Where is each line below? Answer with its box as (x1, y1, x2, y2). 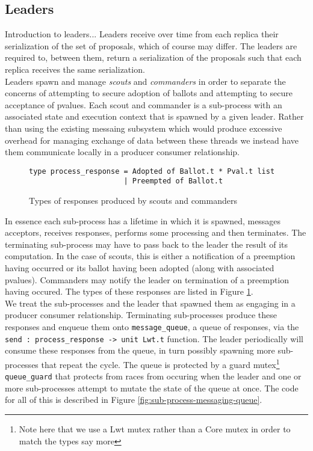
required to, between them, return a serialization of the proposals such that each (5, 51, 302, 64)
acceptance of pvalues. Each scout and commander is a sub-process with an (5, 98, 282, 111)
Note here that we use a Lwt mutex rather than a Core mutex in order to (19, 422, 291, 435)
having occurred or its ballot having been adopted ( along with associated (5, 262, 274, 274)
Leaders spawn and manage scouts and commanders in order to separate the (5, 75, 286, 87)
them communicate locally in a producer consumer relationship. (5, 146, 240, 158)
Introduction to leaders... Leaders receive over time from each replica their (5, 28, 279, 40)
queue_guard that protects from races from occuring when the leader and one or (5, 370, 302, 382)
